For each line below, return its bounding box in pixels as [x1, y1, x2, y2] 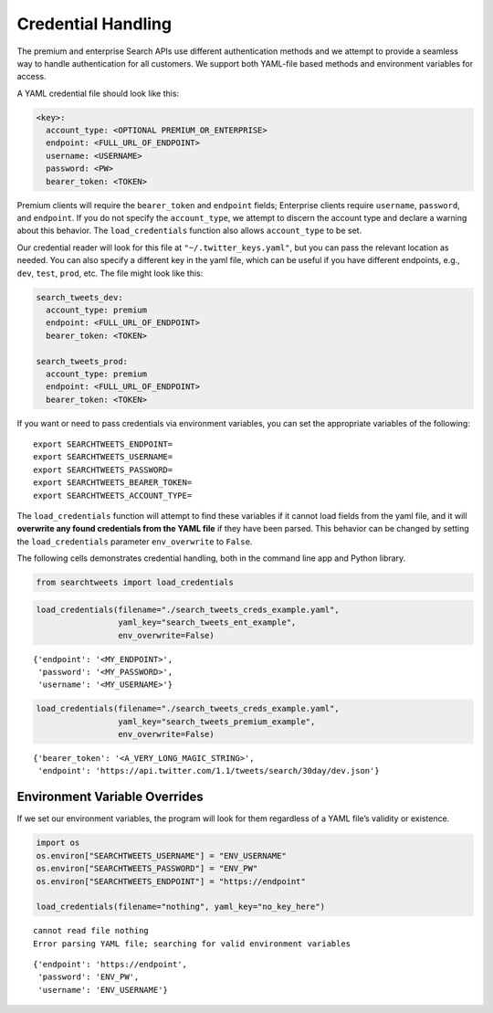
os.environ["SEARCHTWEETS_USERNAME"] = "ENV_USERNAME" [36, 850, 287, 860]
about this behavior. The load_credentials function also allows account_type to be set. [16, 225, 362, 237]
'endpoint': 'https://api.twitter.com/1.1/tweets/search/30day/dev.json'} [37, 765, 380, 776]
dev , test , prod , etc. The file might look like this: [16, 268, 204, 279]
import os [36, 838, 80, 849]
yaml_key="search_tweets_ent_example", [117, 617, 297, 628]
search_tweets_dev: [36, 292, 123, 302]
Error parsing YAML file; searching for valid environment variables [33, 938, 351, 949]
